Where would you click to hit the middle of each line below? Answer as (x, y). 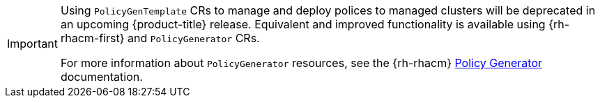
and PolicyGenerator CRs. (194, 38)
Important (32, 44)
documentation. (101, 77)
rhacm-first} (92, 38)
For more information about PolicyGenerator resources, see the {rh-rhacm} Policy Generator (301, 63)
